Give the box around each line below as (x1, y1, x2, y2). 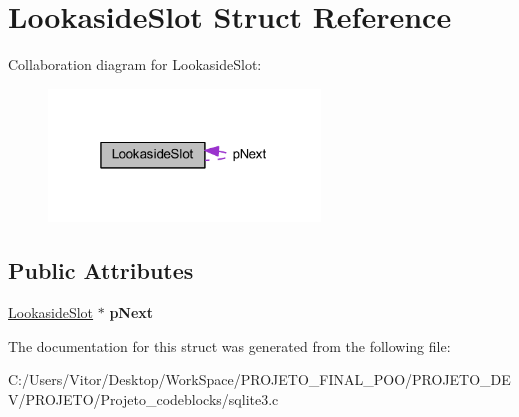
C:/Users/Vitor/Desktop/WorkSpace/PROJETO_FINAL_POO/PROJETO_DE (8, 369, 511, 390)
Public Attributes (8, 255, 194, 286)
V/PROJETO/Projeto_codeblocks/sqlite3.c (8, 388, 279, 409)
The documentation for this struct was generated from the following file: (8, 335, 451, 356)
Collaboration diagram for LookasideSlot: (8, 54, 262, 75)
